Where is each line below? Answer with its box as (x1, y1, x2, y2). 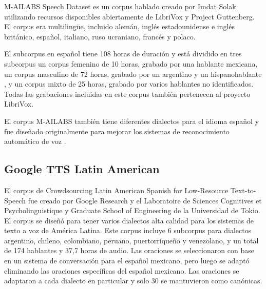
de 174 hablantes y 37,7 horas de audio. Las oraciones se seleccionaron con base (4, 245, 254, 256)
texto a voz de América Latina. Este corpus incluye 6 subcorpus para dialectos (4, 225, 252, 236)
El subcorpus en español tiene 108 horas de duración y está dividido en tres (4, 48, 242, 59)
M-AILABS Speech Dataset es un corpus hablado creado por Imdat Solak (4, 1, 236, 11)
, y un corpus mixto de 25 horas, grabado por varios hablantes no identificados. (4, 78, 254, 89)
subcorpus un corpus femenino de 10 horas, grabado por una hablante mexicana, (4, 58, 258, 69)
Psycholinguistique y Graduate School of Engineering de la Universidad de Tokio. (4, 205, 260, 216)
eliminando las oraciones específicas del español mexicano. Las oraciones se (4, 265, 239, 276)
